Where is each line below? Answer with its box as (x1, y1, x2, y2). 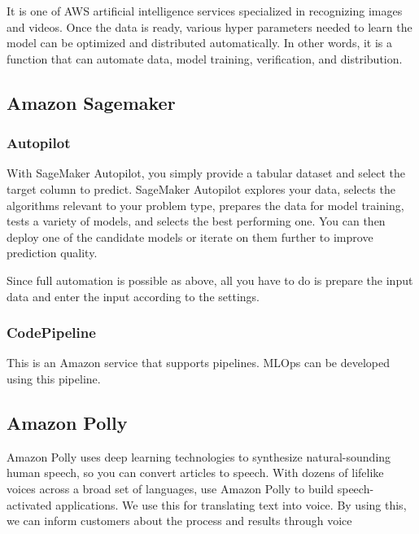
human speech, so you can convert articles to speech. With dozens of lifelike (7, 464, 384, 481)
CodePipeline (7, 322, 96, 343)
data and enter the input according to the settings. (7, 287, 260, 304)
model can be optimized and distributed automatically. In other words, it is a (7, 34, 393, 51)
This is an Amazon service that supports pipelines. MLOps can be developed (7, 354, 390, 371)
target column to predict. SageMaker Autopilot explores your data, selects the (7, 180, 395, 197)
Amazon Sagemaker (7, 90, 176, 115)
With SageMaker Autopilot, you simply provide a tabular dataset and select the (7, 164, 405, 182)
